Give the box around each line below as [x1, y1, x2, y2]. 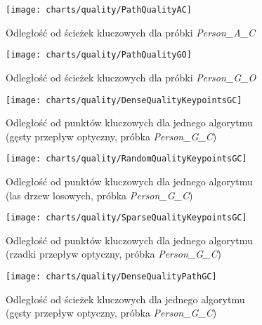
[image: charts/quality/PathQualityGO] [6, 50, 192, 60]
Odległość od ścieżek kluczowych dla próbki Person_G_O [6, 69, 256, 84]
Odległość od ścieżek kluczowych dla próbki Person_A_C [6, 25, 256, 39]
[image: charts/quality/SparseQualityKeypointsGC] [6, 213, 247, 223]
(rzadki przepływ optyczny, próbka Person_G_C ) [6, 246, 221, 261]
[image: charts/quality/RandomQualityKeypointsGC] [6, 154, 247, 164]
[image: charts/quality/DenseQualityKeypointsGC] [6, 95, 242, 105]
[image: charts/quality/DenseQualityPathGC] [6, 272, 217, 282]
